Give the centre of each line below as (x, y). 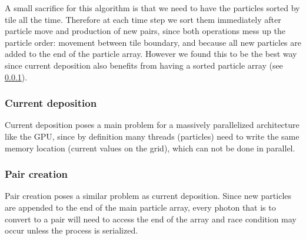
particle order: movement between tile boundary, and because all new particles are (153, 42)
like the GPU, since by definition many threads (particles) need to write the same (152, 136)
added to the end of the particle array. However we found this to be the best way (151, 54)
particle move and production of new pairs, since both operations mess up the (145, 31)
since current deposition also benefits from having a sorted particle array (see (144, 65)
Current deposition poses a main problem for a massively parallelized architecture (152, 125)
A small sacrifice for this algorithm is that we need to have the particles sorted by (152, 8)
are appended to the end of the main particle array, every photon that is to (140, 207)
